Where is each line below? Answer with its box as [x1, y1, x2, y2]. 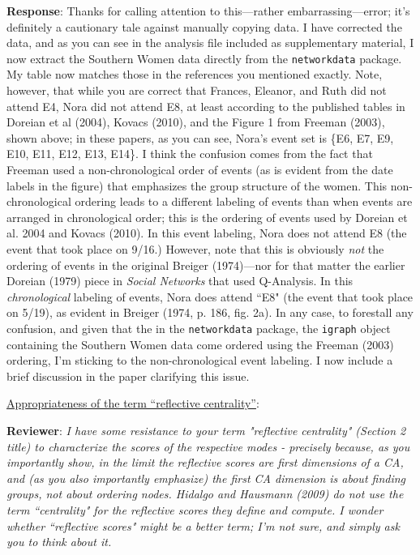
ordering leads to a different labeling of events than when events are [75, 193, 413, 210]
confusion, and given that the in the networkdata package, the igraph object [6, 319, 391, 336]
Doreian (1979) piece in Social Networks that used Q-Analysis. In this [6, 272, 354, 289]
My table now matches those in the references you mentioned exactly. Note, [6, 66, 383, 83]
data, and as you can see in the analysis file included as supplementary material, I [6, 34, 414, 51]
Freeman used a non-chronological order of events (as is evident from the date [6, 161, 393, 177]
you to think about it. [6, 533, 112, 550]
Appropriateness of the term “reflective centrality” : [6, 395, 259, 412]
